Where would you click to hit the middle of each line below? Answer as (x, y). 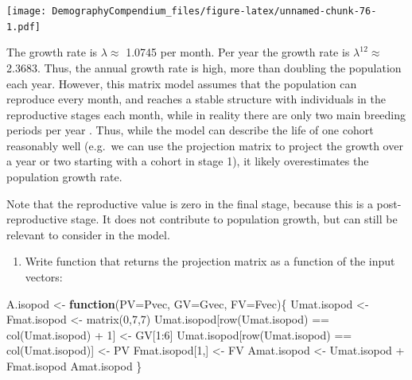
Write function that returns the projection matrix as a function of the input (210, 261)
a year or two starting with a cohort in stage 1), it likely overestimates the (188, 161)
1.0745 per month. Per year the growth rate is (238, 52)
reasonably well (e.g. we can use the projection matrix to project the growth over (205, 145)
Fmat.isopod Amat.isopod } (74, 366)
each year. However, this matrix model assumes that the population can (182, 83)
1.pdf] (23, 27)
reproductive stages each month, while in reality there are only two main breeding (206, 114)
